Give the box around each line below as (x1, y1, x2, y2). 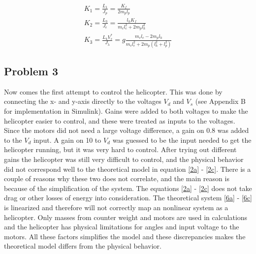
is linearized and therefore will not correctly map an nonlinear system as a (4, 202, 228, 212)
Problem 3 (4, 63, 58, 79)
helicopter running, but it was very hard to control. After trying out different (4, 144, 237, 155)
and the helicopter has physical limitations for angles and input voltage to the (4, 222, 239, 232)
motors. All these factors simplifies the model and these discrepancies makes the (4, 231, 246, 241)
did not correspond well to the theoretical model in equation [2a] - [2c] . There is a (4, 163, 251, 174)
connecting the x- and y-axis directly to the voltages (4, 96, 161, 106)
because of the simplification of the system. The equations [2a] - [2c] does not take (4, 183, 252, 193)
